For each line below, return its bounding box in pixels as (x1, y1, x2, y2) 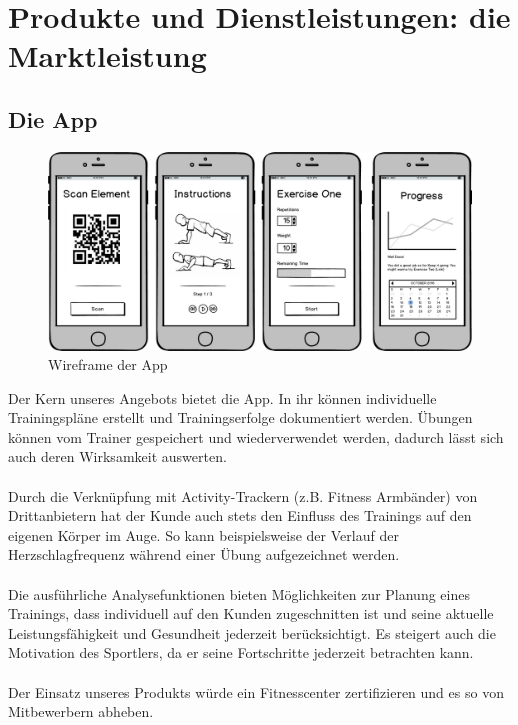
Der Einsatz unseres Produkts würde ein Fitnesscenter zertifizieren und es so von (8, 681, 504, 702)
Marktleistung (8, 35, 207, 76)
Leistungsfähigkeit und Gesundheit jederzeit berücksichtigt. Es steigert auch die (8, 622, 496, 643)
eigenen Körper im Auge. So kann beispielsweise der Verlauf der (8, 524, 399, 545)
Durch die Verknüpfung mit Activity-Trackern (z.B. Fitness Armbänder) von (8, 485, 478, 506)
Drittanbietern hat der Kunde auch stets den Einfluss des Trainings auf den (8, 505, 472, 526)
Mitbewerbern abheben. (8, 701, 154, 722)
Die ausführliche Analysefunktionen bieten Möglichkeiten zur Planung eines (8, 583, 470, 604)
